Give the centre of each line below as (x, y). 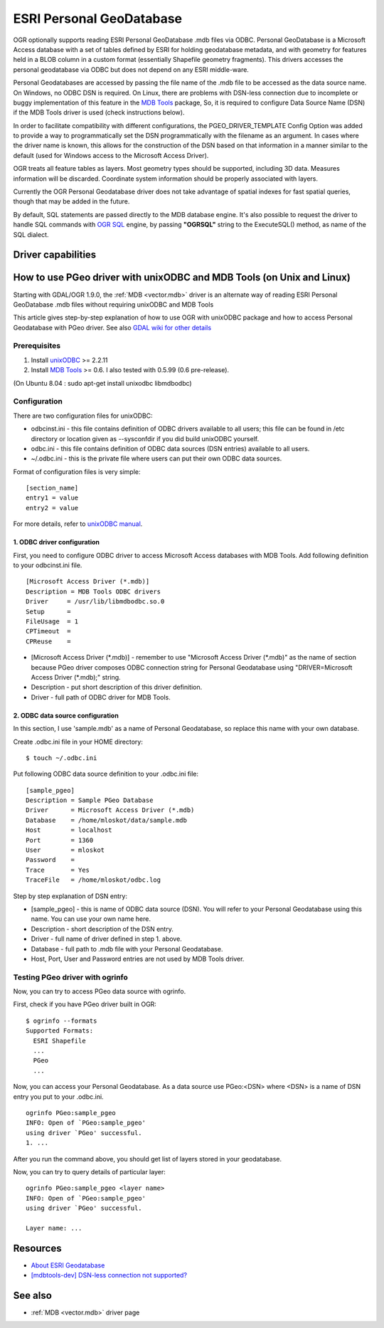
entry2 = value (52, 508)
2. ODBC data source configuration (66, 715)
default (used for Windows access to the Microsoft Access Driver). (111, 155)
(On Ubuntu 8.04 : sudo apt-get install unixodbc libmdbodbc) (102, 383)
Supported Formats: (60, 1031)
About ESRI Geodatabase (68, 1265)
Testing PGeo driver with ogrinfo (70, 977)
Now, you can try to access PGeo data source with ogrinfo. (100, 991)
